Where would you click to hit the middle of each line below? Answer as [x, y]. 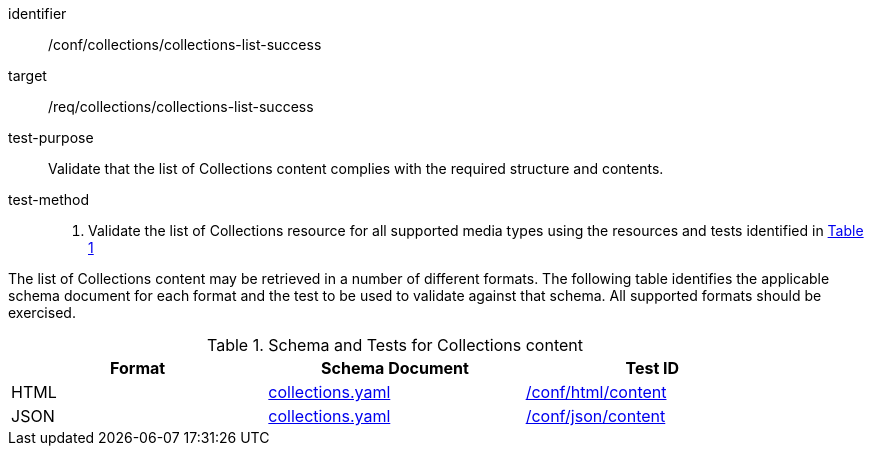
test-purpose [51, 137]
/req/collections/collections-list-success [181, 106]
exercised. [42, 312]
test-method [48, 199]
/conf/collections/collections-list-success [185, 44]
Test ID [652, 368]
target [27, 75]
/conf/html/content [596, 392]
